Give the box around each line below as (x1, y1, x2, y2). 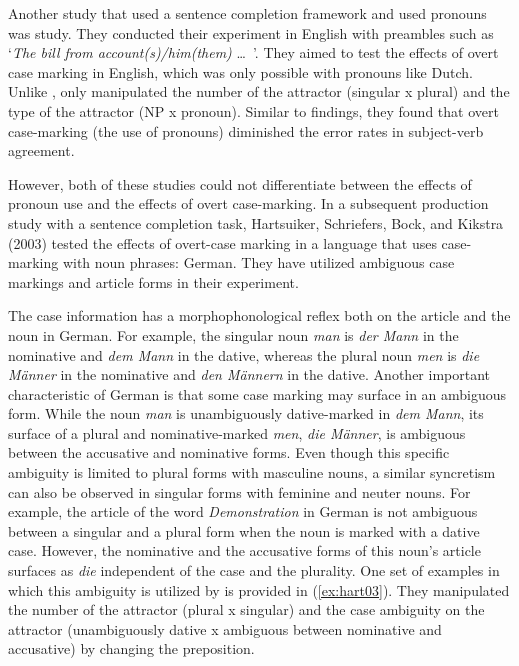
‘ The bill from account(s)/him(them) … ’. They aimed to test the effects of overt (8, 42, 499, 63)
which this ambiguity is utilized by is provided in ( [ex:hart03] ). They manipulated (8, 579, 510, 600)
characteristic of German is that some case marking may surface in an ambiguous (8, 383, 507, 404)
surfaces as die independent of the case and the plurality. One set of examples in (8, 560, 500, 581)
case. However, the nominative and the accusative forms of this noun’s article (8, 540, 481, 561)
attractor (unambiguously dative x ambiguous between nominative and (8, 618, 442, 639)
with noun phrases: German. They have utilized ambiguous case (62, 252, 455, 273)
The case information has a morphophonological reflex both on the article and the (8, 305, 511, 326)
